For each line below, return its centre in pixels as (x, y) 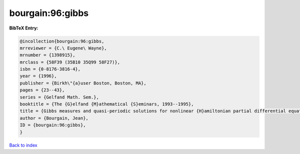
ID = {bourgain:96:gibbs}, (53, 125)
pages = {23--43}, (42, 90)
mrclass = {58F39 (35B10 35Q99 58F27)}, (70, 62)
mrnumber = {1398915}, (47, 55)
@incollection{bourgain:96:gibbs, (62, 41)
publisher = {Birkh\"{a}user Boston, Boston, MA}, (83, 83)
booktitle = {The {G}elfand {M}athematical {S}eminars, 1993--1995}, (107, 104)
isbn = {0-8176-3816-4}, (50, 69)
